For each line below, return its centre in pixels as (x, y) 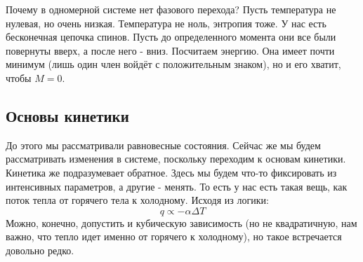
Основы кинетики (67, 115)
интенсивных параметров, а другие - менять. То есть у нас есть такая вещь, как (177, 186)
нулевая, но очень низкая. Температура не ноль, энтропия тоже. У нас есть (166, 23)
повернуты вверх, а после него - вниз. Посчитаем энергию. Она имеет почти (170, 50)
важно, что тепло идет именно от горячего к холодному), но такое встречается (174, 236)
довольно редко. (40, 250)
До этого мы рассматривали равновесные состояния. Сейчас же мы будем (163, 145)
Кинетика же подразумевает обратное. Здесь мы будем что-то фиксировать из (171, 172)
